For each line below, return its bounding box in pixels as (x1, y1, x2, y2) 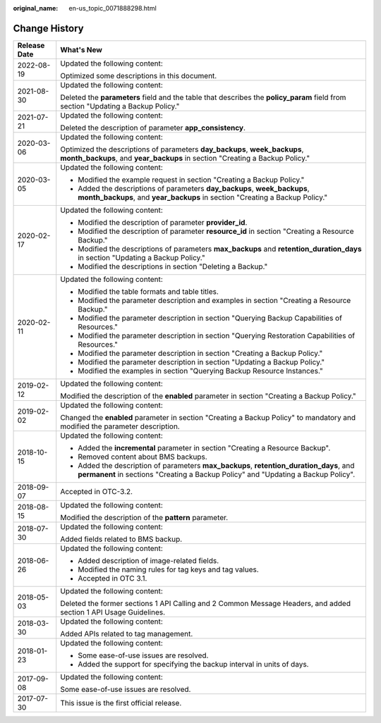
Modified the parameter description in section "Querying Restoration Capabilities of (78, 330, 356, 340)
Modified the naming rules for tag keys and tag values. (78, 564, 259, 574)
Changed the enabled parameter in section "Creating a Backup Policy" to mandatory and (60, 412, 356, 422)
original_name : (13, 4, 59, 12)
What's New (60, 44, 102, 54)
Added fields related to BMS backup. (60, 534, 183, 544)
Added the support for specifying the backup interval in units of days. (78, 659, 309, 669)
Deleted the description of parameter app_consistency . (60, 123, 246, 132)
